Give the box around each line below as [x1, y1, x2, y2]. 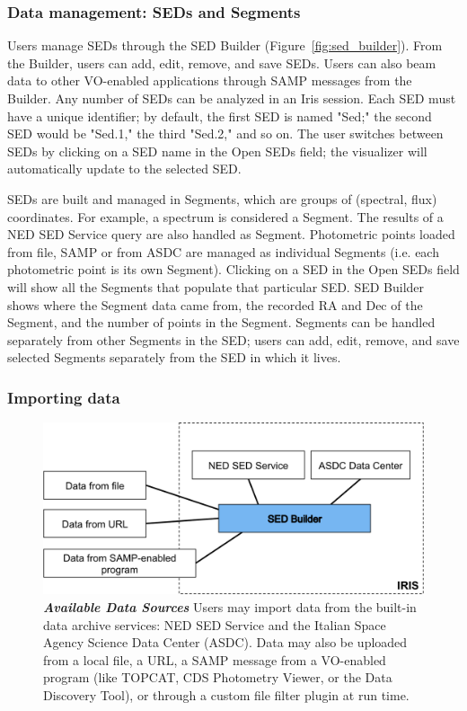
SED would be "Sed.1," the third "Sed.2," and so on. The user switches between [7, 124, 444, 143]
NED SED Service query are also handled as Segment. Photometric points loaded [7, 225, 455, 244]
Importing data [7, 386, 120, 408]
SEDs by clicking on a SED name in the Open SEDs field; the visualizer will [7, 141, 427, 160]
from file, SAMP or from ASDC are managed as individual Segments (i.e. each [7, 242, 439, 261]
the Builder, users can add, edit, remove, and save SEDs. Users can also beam [7, 53, 436, 72]
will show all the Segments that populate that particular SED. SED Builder [7, 277, 425, 296]
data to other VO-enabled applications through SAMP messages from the [7, 71, 412, 90]
